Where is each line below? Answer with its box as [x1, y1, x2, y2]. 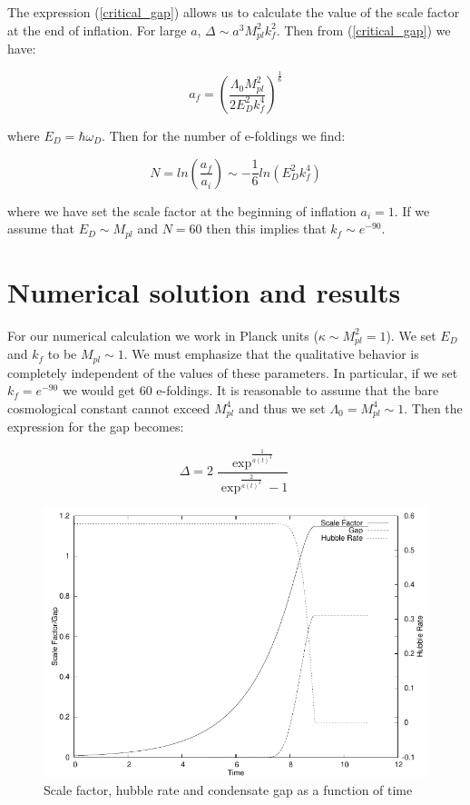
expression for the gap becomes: [7, 417, 184, 436]
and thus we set [238, 398, 326, 417]
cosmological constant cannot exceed [7, 398, 211, 417]
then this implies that [206, 219, 327, 238]
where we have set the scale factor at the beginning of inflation [7, 201, 357, 220]
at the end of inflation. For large [7, 20, 187, 39]
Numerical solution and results [7, 273, 401, 310]
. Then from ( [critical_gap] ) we [276, 20, 451, 39]
